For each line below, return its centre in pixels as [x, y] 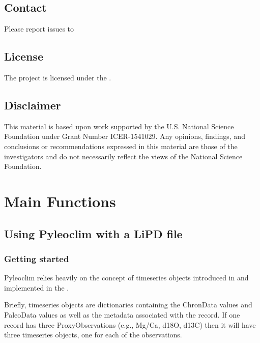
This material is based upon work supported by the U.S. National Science [119, 126]
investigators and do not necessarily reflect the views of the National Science [123, 156]
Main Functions [60, 201]
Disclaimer [33, 105]
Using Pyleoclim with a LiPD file [93, 233]
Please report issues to [39, 29]
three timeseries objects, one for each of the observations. [93, 335]
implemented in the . [37, 287]
